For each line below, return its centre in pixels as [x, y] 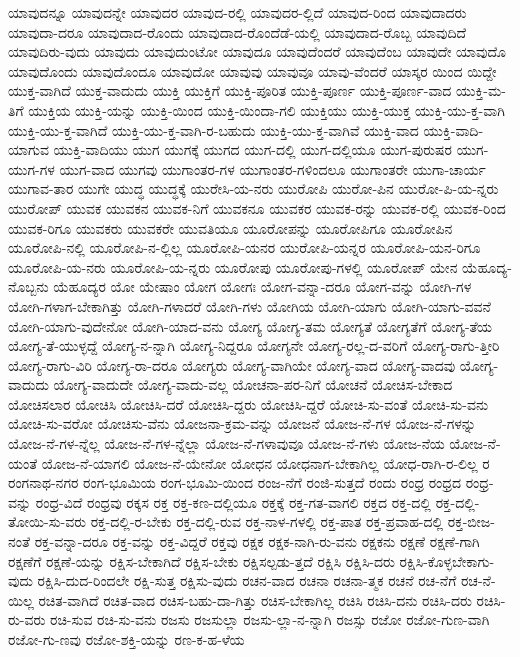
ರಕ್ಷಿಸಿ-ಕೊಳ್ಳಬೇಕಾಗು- [447, 560]
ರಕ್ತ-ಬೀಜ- [471, 521]
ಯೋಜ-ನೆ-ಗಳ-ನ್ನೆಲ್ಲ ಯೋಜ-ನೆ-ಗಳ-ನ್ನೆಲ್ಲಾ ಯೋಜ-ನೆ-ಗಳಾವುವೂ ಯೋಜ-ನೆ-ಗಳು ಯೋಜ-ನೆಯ [226, 443]
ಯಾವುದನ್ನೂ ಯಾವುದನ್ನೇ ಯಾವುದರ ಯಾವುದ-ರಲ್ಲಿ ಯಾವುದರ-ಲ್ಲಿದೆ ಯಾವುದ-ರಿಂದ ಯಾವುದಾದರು [237, 12]
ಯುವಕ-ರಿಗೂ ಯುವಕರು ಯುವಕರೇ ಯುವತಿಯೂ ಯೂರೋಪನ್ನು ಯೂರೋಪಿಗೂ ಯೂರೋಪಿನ [230, 227]
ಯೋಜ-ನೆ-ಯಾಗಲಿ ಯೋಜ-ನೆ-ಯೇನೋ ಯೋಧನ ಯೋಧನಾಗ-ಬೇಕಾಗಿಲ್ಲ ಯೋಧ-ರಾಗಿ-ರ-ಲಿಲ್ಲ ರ [265, 462]
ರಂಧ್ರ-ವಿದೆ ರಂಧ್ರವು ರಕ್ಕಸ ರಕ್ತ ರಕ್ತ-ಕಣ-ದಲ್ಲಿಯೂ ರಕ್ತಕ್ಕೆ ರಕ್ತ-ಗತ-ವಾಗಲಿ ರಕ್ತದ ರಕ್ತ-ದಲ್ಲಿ [233, 501]
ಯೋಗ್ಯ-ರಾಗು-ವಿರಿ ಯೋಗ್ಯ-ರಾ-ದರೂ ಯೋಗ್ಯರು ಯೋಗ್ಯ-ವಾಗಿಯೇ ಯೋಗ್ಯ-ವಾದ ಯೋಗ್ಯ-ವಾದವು [232, 364]
